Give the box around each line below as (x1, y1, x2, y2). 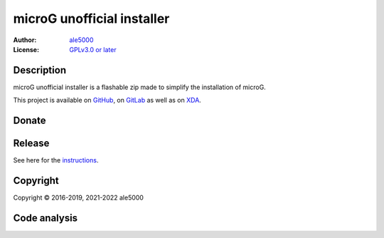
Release (13, 138, 50, 150)
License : (13, 45, 39, 53)
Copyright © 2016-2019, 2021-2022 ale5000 (13, 193, 144, 202)
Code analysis (13, 212, 78, 224)
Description (13, 64, 67, 76)
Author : (13, 36, 37, 44)
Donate (13, 115, 46, 127)
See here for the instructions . (13, 156, 99, 165)
